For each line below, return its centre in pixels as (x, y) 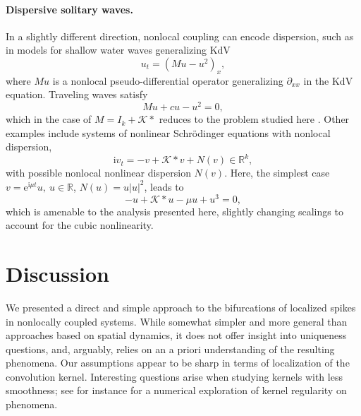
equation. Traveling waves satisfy (77, 94)
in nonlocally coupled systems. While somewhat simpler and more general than (177, 321)
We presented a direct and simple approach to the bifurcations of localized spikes (181, 307)
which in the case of (49, 119)
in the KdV (328, 80)
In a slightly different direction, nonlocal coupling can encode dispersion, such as (180, 36)
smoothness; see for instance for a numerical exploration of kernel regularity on (176, 390)
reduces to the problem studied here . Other (254, 119)
